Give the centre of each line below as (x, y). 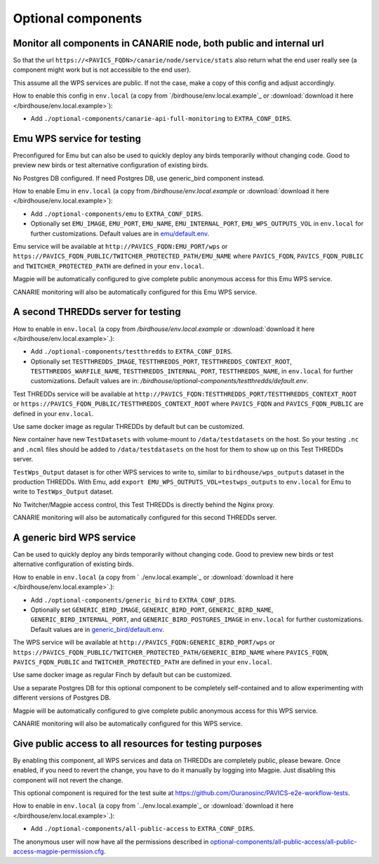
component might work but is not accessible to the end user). (102, 70)
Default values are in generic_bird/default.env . (97, 629)
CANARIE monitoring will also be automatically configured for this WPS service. (128, 723)
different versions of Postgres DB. (62, 698)
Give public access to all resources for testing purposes (138, 743)
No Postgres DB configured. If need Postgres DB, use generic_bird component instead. (139, 178)
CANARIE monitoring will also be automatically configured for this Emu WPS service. (135, 292)
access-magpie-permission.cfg (59, 851)
